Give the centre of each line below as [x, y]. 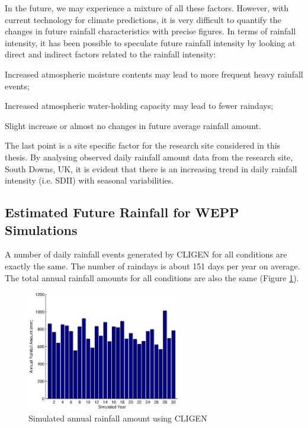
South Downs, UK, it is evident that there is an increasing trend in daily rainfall [151, 168]
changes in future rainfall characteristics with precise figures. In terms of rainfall [150, 31]
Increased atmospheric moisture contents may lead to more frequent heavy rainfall [154, 74]
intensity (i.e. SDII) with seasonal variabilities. [89, 180]
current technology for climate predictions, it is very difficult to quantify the [143, 19]
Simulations [41, 229]
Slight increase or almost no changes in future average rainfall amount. [133, 125]
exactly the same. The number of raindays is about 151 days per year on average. [153, 266]
